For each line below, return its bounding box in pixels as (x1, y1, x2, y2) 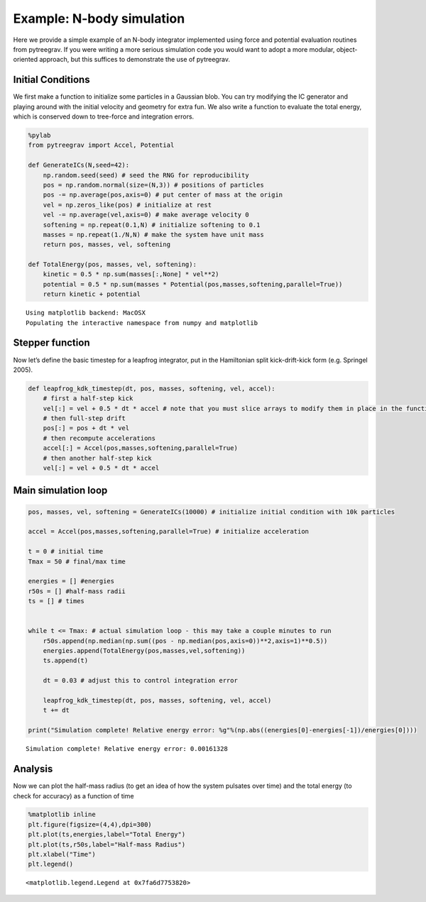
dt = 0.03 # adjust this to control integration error (43, 676, 238, 685)
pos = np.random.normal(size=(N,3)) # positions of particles (43, 181, 264, 189)
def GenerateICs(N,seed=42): (28, 161, 130, 170)
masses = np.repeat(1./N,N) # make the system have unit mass (43, 231, 264, 238)
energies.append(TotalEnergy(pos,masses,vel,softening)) (43, 647, 246, 655)
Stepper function (13, 337, 90, 349)
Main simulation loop (13, 485, 108, 497)
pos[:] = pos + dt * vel (43, 424, 130, 432)
